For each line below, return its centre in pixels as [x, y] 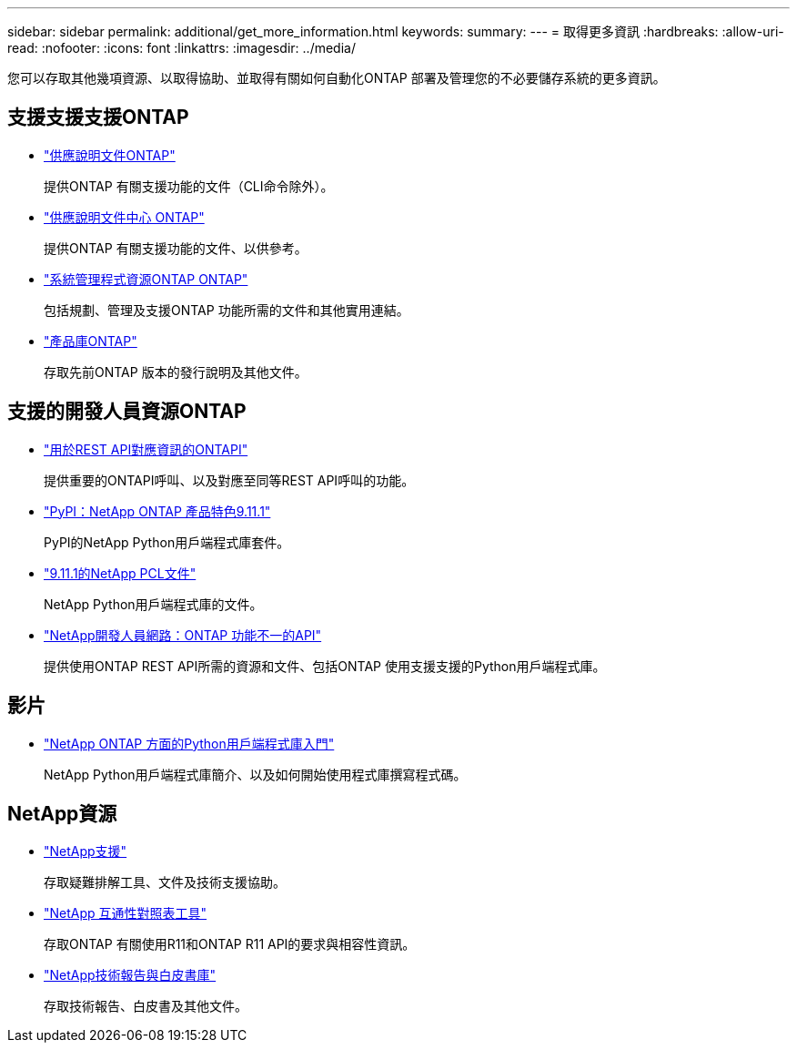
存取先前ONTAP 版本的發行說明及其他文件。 [176, 372]
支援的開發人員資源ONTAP [127, 412]
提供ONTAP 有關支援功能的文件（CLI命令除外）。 [189, 186]
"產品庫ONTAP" [91, 341]
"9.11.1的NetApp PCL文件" [120, 573]
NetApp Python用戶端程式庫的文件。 [153, 604]
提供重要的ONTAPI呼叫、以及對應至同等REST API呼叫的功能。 [229, 480]
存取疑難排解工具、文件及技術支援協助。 [165, 882]
